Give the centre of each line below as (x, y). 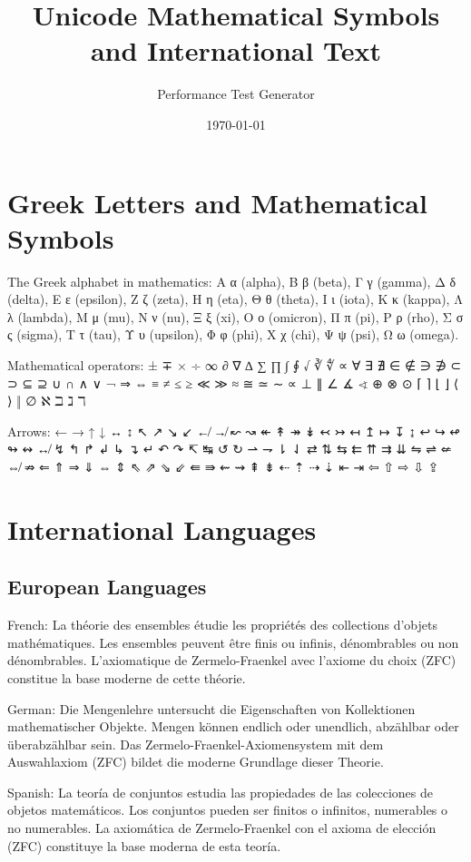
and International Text (236, 50)
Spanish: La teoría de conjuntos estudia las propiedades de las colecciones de (221, 792)
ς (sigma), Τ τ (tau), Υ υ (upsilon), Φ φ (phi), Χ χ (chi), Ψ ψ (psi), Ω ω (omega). (233, 334)
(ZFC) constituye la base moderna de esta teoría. (144, 845)
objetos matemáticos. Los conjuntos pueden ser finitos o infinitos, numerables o (228, 810)
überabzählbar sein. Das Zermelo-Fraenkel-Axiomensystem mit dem (196, 744)
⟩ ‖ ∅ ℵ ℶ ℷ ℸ (47, 401)
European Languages (107, 587)
